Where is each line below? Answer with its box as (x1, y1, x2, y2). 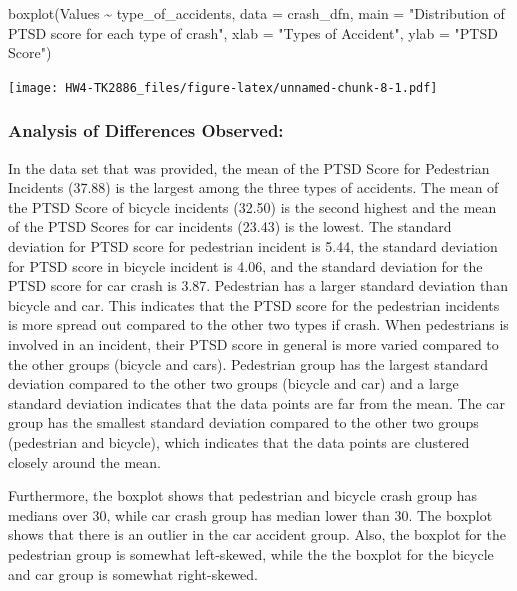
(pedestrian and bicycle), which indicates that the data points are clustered (8, 431, 470, 452)
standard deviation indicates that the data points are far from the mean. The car (8, 392, 506, 413)
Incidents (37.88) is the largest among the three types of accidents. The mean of (8, 177, 499, 198)
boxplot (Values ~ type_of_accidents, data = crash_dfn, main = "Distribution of (8, 3, 505, 23)
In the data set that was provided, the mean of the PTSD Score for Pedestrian (8, 157, 490, 178)
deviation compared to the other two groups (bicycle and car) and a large (8, 373, 459, 394)
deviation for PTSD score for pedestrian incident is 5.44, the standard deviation (8, 236, 498, 257)
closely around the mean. (8, 451, 161, 472)
